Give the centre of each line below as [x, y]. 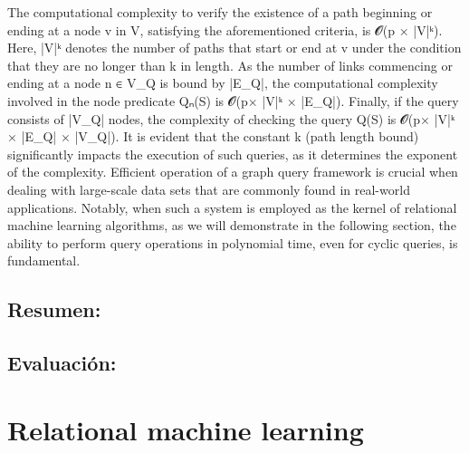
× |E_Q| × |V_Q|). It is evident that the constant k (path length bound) [213, 136]
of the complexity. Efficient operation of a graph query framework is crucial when [233, 172]
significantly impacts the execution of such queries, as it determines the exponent [233, 154]
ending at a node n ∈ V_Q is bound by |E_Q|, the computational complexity [223, 83]
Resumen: [54, 309]
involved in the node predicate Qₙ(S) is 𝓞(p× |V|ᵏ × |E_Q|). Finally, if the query [233, 100]
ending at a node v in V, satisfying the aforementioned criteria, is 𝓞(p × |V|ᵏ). [225, 29]
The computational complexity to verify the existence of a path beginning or [220, 12]
